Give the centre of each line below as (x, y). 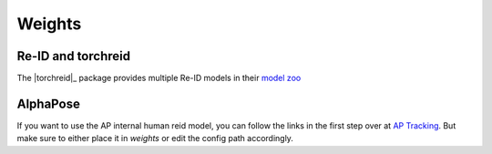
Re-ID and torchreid (74, 56)
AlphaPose (49, 103)
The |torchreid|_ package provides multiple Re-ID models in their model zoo (159, 78)
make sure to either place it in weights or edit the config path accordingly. (155, 139)
